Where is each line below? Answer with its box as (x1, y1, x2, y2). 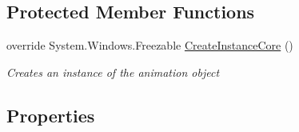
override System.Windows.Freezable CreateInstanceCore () (6, 37, 293, 54)
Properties (6, 102, 95, 127)
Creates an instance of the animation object (6, 63, 220, 80)
